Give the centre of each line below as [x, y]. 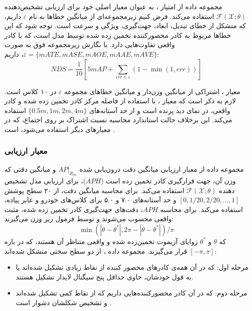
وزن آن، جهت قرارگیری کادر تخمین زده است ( [168, 180]
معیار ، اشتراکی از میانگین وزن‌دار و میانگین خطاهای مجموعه [152, 91]
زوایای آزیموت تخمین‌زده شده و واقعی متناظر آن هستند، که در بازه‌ [101, 241]
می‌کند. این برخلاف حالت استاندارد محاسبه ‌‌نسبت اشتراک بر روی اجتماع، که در [118, 120]
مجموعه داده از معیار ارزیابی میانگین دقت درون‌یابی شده [162, 169]
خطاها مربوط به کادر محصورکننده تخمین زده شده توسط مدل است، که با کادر [118, 35]
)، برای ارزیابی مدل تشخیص [45, 180]
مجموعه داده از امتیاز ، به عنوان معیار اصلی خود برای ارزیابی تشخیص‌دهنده [113, 6]
